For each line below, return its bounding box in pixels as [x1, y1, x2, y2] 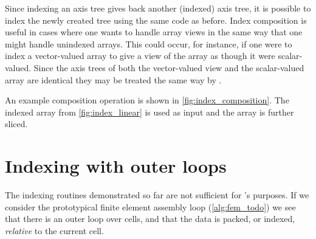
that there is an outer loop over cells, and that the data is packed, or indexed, [5, 212, 295, 225]
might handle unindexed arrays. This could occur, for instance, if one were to [5, 37, 292, 50]
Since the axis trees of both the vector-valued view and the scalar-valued [33, 61, 304, 74]
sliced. [5, 117, 28, 130]
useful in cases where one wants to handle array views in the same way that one [5, 26, 303, 38]
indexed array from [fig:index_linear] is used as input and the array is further [5, 105, 294, 118]
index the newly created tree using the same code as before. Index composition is [5, 13, 307, 26]
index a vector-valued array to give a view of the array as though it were [5, 49, 275, 62]
